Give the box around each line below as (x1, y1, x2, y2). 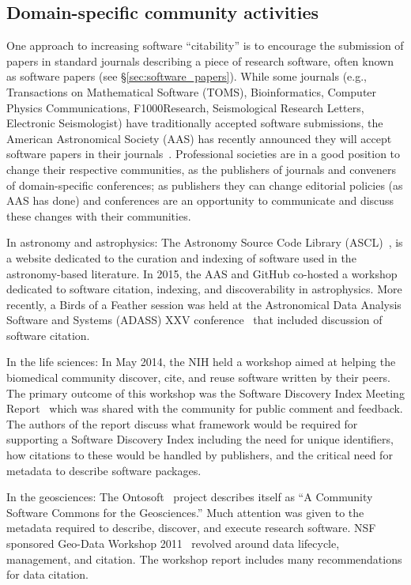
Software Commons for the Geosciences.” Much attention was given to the (6, 504, 364, 520)
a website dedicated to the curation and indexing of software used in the (6, 249, 356, 266)
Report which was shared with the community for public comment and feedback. (6, 400, 403, 417)
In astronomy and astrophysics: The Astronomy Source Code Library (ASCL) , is (6, 234, 403, 251)
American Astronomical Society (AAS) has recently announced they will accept (6, 130, 392, 146)
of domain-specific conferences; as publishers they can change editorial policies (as (6, 176, 403, 193)
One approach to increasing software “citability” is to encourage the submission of (6, 37, 404, 54)
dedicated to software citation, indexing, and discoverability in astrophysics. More (6, 281, 402, 297)
